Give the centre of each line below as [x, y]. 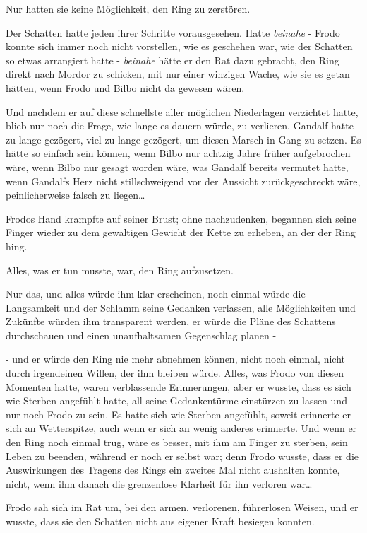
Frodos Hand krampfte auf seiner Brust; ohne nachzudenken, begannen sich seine [181, 218]
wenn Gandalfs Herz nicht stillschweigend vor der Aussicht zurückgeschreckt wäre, [183, 181]
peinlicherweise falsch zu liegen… [76, 195]
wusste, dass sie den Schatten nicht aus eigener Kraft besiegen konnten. [160, 521]
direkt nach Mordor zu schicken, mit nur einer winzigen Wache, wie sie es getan [178, 74]
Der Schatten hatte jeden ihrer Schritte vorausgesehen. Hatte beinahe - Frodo [173, 32]
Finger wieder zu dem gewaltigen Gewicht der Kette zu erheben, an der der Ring [181, 232]
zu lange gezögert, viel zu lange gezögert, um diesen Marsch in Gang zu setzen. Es [183, 139]
